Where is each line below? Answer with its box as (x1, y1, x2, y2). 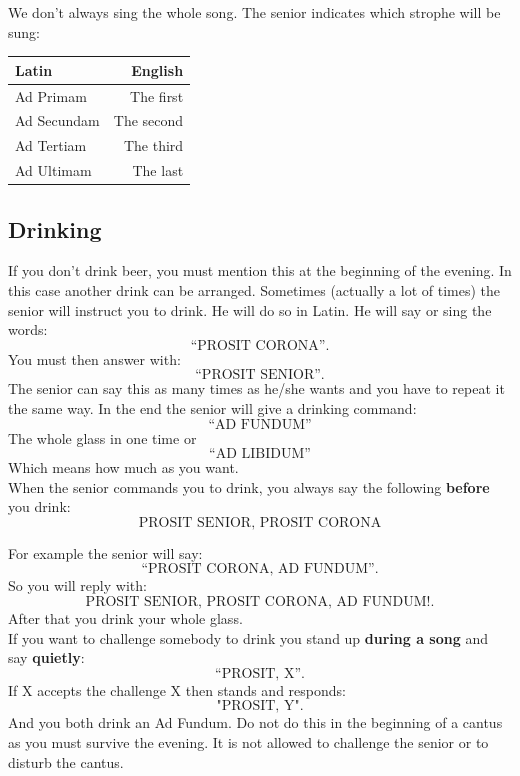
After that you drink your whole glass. (8, 608, 243, 629)
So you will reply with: (8, 575, 147, 596)
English (131, 59, 184, 80)
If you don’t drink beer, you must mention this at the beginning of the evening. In (8, 260, 512, 281)
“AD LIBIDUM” (209, 447, 311, 462)
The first (130, 85, 184, 106)
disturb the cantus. (8, 751, 124, 772)
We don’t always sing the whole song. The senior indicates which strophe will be (8, 2, 501, 22)
